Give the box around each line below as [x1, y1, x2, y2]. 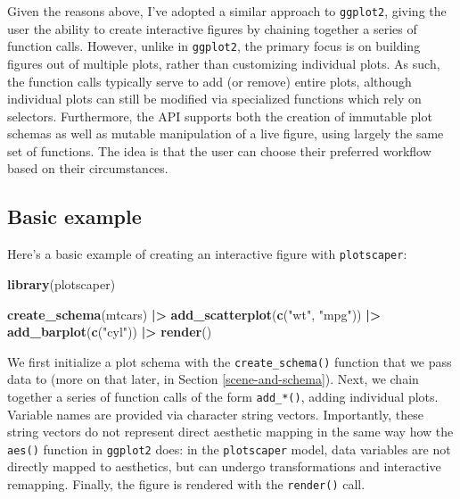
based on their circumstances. [7, 159, 168, 178]
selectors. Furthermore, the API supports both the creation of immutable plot [7, 106, 432, 125]
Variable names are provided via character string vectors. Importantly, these [7, 404, 423, 423]
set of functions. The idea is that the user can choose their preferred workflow [7, 141, 431, 160]
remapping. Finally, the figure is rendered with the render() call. [7, 475, 366, 494]
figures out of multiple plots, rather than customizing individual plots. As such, [7, 54, 440, 72]
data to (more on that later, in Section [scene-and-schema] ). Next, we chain [7, 370, 419, 388]
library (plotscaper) [7, 274, 116, 293]
